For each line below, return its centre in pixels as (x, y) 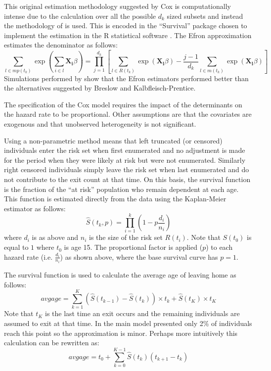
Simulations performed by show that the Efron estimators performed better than (126, 78)
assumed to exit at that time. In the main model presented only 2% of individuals (128, 323)
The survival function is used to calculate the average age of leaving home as (120, 275)
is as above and (55, 237)
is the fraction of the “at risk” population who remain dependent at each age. (121, 189)
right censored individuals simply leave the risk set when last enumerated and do (127, 169)
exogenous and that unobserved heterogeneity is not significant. (100, 124)
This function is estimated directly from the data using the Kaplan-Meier (115, 199)
